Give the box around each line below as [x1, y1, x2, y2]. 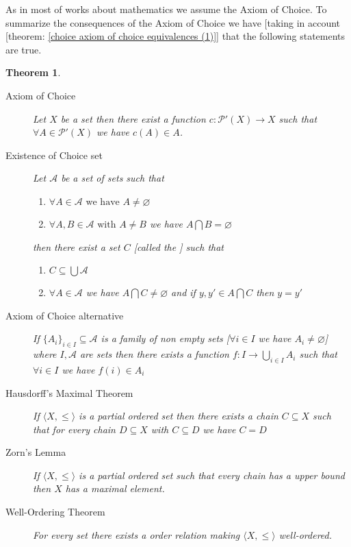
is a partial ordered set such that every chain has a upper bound [79, 467, 345, 482]
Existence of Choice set [5, 147, 103, 162]
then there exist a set [33, 239, 120, 254]
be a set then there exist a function [60, 111, 206, 125]
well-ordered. [278, 527, 333, 542]
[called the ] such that [133, 239, 224, 254]
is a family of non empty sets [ [101, 331, 230, 345]
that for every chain [33, 422, 116, 436]
